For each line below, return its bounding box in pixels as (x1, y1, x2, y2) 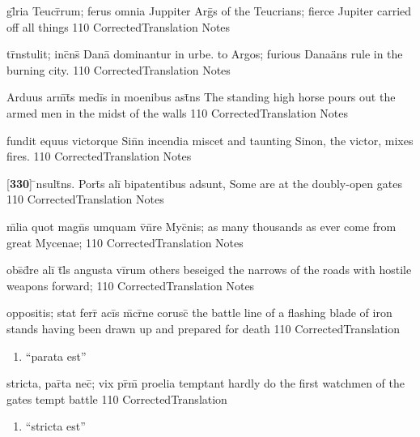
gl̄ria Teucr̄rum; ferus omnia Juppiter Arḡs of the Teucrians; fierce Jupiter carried (6, 2, 412, 19)
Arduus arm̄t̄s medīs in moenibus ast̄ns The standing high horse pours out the (6, 88, 396, 105)
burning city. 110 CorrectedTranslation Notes (6, 61, 231, 78)
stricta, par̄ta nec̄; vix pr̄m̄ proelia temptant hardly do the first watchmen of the (6, 375, 405, 392)
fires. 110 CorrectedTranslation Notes (6, 148, 192, 165)
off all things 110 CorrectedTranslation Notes (6, 18, 231, 35)
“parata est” (25, 347, 87, 364)
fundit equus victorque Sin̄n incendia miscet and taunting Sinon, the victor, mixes (6, 131, 414, 148)
